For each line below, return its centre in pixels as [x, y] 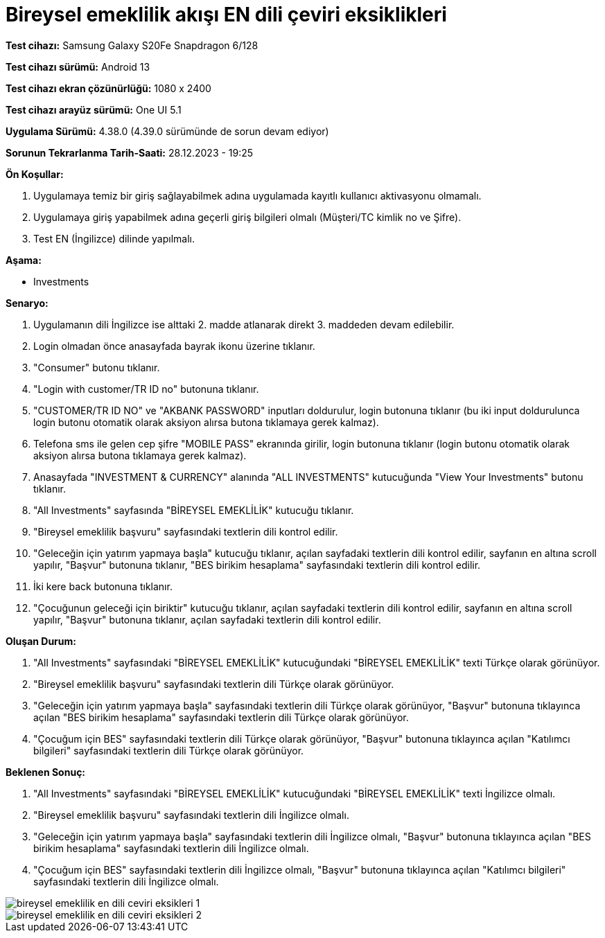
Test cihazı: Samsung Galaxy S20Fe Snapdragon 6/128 [132, 45]
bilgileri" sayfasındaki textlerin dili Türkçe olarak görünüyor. [169, 750]
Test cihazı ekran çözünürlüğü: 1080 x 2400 [108, 88]
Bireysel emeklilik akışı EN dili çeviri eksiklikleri [226, 15]
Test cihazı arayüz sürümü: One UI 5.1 [94, 109]
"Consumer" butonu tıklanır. [97, 367]
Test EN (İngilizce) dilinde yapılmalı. [114, 238]
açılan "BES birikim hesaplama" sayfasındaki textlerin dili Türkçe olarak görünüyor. [221, 717]
